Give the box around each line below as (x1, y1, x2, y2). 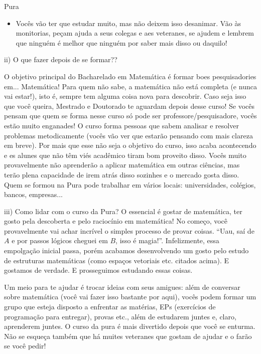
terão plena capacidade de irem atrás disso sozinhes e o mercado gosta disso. (4, 169, 239, 180)
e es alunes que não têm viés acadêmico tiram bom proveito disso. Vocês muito (4, 149, 246, 160)
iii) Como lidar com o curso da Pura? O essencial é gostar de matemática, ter (4, 206, 242, 216)
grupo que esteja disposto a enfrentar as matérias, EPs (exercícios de (4, 301, 216, 312)
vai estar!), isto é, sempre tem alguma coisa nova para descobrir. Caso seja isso (4, 91, 246, 101)
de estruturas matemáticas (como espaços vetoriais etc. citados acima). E (4, 255, 229, 265)
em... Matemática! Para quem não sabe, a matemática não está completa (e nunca (4, 81, 257, 91)
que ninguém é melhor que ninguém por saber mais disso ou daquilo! (16, 37, 227, 48)
